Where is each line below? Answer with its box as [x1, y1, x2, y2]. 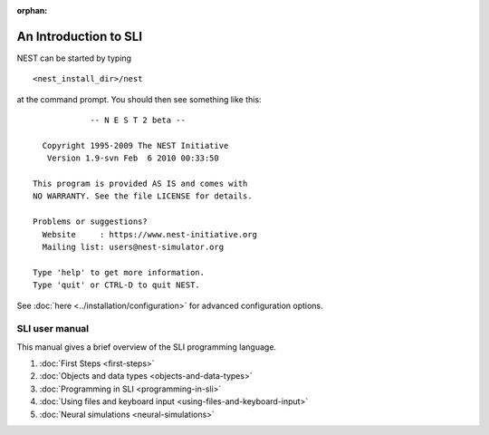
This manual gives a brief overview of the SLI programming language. [16, 341, 276, 353]
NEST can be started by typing [16, 53, 131, 63]
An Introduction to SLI [16, 28, 143, 44]
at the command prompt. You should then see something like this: [16, 93, 262, 104]
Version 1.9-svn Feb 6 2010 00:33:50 [46, 153, 219, 163]
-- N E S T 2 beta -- [90, 115, 186, 126]
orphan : [16, 5, 48, 15]
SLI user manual [16, 323, 90, 335]
